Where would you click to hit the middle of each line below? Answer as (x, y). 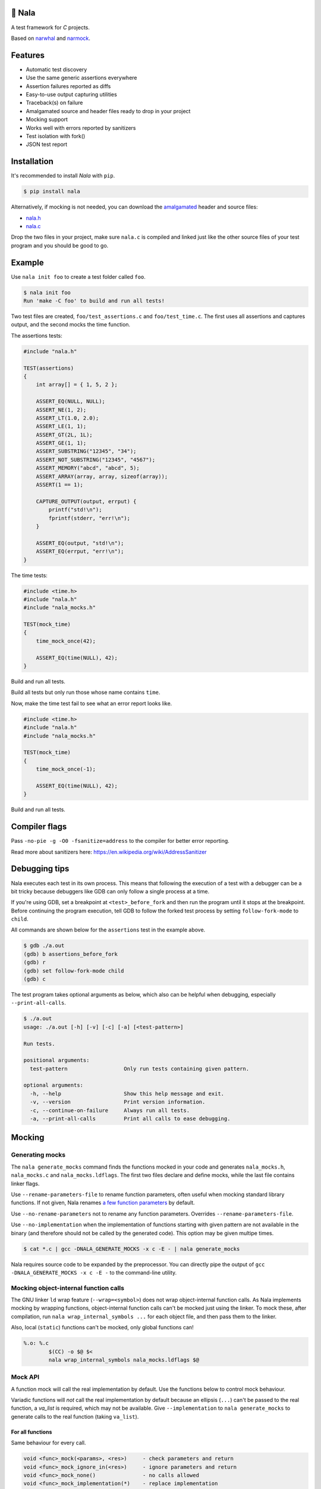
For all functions (32, 1432)
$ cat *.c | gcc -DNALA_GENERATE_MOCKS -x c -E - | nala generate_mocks (132, 1249)
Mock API (25, 1377)
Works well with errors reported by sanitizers (81, 127)
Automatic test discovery (56, 69)
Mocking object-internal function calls (68, 1288)
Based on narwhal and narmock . (51, 38)
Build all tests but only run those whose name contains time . (86, 692)
